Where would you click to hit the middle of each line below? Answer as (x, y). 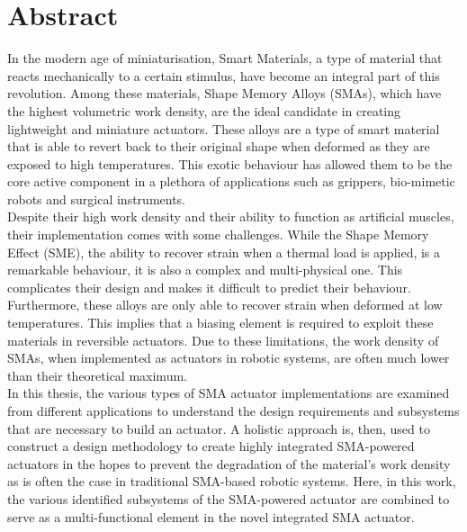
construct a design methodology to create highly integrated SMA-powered (211, 446)
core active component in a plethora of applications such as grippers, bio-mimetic (231, 181)
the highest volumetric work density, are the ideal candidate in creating (204, 110)
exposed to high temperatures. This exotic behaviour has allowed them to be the (230, 163)
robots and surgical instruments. (97, 198)
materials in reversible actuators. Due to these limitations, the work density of (223, 340)
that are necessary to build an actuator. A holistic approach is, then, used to (219, 428)
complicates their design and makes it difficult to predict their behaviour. (209, 287)
